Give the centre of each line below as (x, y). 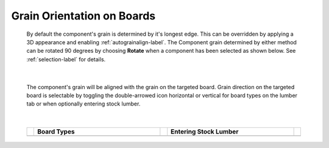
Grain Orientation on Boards (83, 16)
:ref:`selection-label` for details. (66, 59)
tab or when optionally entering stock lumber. (83, 104)
